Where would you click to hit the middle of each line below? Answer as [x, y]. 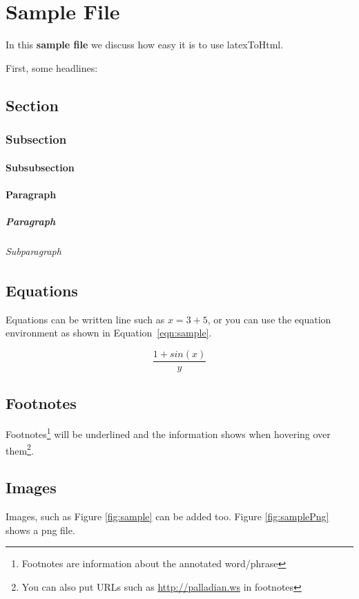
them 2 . [20, 449]
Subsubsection [40, 167]
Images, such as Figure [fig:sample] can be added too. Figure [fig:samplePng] [167, 516]
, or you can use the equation [269, 319]
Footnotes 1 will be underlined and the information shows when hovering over [168, 433]
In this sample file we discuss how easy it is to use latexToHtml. [145, 45]
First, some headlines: [52, 67]
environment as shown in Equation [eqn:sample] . [109, 333]
